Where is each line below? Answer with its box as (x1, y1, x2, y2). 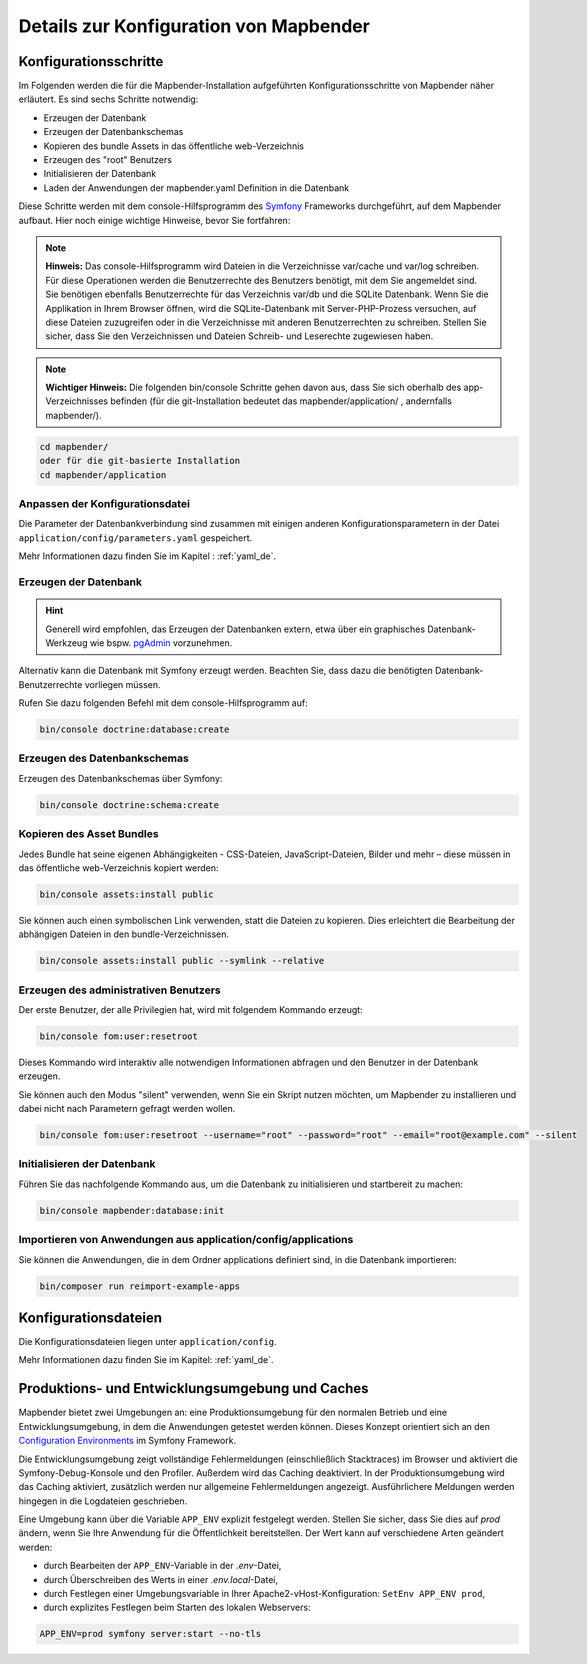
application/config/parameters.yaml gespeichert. (18, 531, 253, 544)
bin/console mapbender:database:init (39, 1205, 225, 1216)
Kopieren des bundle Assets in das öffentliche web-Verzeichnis (43, 140, 305, 152)
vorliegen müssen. (84, 678, 161, 690)
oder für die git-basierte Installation (39, 455, 240, 467)
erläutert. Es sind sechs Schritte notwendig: (18, 93, 199, 105)
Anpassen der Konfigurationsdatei (18, 497, 190, 510)
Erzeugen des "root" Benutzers (43, 154, 172, 166)
